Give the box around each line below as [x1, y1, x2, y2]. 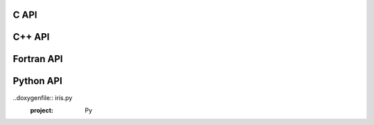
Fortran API [12, 53, 63, 65]
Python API [12, 75, 62, 87]
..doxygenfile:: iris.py [12, 93, 73, 102]
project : [30, 106, 53, 114]
